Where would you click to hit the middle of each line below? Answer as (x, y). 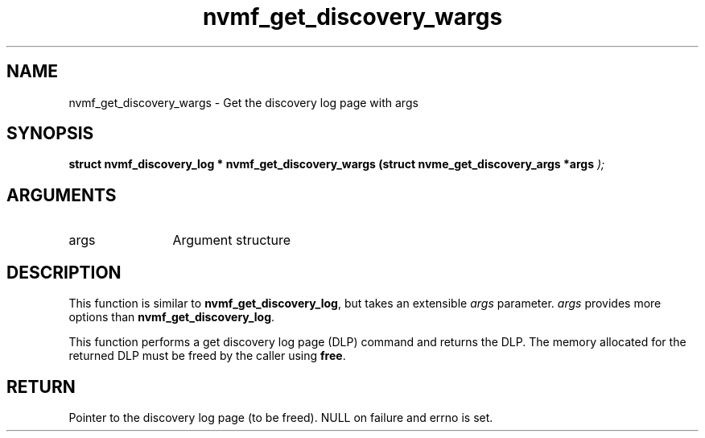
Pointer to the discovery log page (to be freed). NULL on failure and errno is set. (281, 417)
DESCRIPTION (64, 272)
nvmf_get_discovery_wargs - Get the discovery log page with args (243, 102)
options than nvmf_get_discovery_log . (172, 317)
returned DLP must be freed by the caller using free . (207, 356)
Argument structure (232, 240)
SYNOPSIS (50, 134)
